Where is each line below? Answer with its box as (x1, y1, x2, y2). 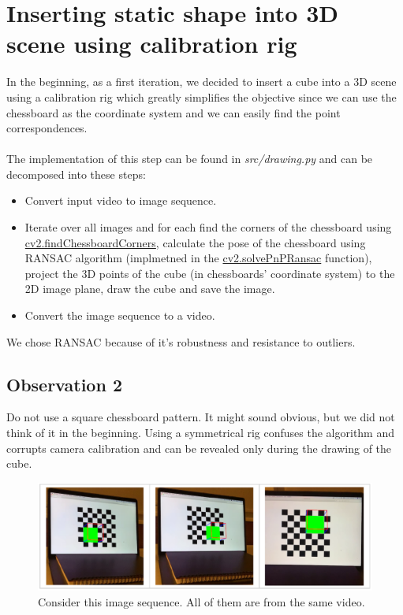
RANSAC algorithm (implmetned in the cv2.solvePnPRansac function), (24, 250, 372, 266)
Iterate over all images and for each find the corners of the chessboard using (24, 219, 392, 235)
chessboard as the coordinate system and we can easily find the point (6, 104, 341, 120)
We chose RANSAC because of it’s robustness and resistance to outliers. (6, 333, 356, 350)
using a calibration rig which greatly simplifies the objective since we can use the (6, 88, 397, 105)
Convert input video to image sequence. (24, 192, 217, 209)
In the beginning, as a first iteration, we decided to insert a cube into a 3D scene (6, 73, 397, 90)
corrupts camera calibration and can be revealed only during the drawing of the (6, 439, 392, 456)
